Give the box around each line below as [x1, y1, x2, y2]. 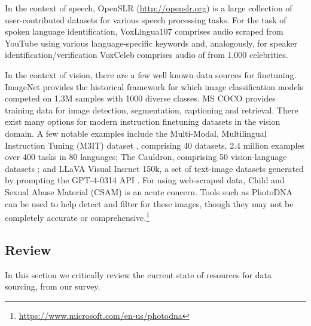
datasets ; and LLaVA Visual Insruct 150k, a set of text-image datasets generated [5, 162, 304, 174]
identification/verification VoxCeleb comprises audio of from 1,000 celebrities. [5, 48, 288, 61]
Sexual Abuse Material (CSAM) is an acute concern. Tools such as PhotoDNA [5, 185, 293, 198]
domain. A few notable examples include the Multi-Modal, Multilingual [5, 127, 267, 139]
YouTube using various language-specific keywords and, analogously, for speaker [5, 36, 298, 49]
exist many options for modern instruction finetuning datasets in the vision [5, 115, 280, 128]
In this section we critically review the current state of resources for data [5, 268, 272, 281]
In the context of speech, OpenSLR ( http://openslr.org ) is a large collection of [5, 2, 292, 14]
